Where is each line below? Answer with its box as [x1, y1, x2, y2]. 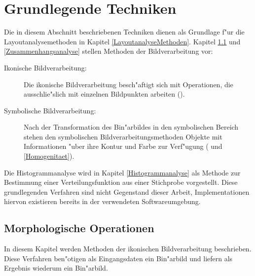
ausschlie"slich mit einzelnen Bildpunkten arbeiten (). [24, 89, 185, 99]
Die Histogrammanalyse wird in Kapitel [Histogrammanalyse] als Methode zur [4, 167, 241, 177]
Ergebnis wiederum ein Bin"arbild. [4, 263, 108, 273]
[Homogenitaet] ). [24, 151, 74, 161]
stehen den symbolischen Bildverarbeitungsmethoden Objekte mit [24, 131, 222, 141]
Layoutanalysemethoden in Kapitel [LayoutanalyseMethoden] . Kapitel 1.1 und [4, 36, 241, 46]
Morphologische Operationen [4, 220, 154, 236]
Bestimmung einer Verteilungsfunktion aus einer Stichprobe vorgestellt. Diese [4, 177, 238, 187]
